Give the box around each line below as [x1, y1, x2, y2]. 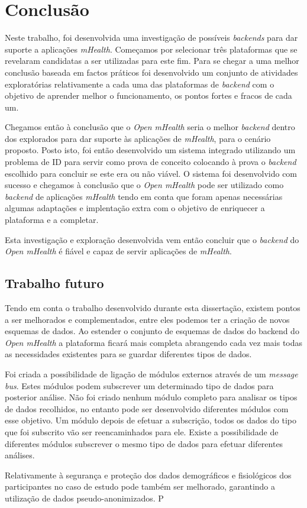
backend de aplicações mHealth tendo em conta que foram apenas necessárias [5, 190, 283, 202]
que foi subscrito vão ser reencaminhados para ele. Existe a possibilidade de [5, 425, 279, 438]
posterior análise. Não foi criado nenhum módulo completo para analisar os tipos [5, 391, 298, 403]
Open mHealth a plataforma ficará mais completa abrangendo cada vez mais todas [5, 336, 303, 348]
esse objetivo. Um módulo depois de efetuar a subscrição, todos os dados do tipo [5, 414, 297, 426]
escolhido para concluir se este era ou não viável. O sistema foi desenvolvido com [5, 167, 298, 179]
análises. [5, 449, 35, 461]
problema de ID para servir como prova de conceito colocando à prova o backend [5, 156, 296, 168]
